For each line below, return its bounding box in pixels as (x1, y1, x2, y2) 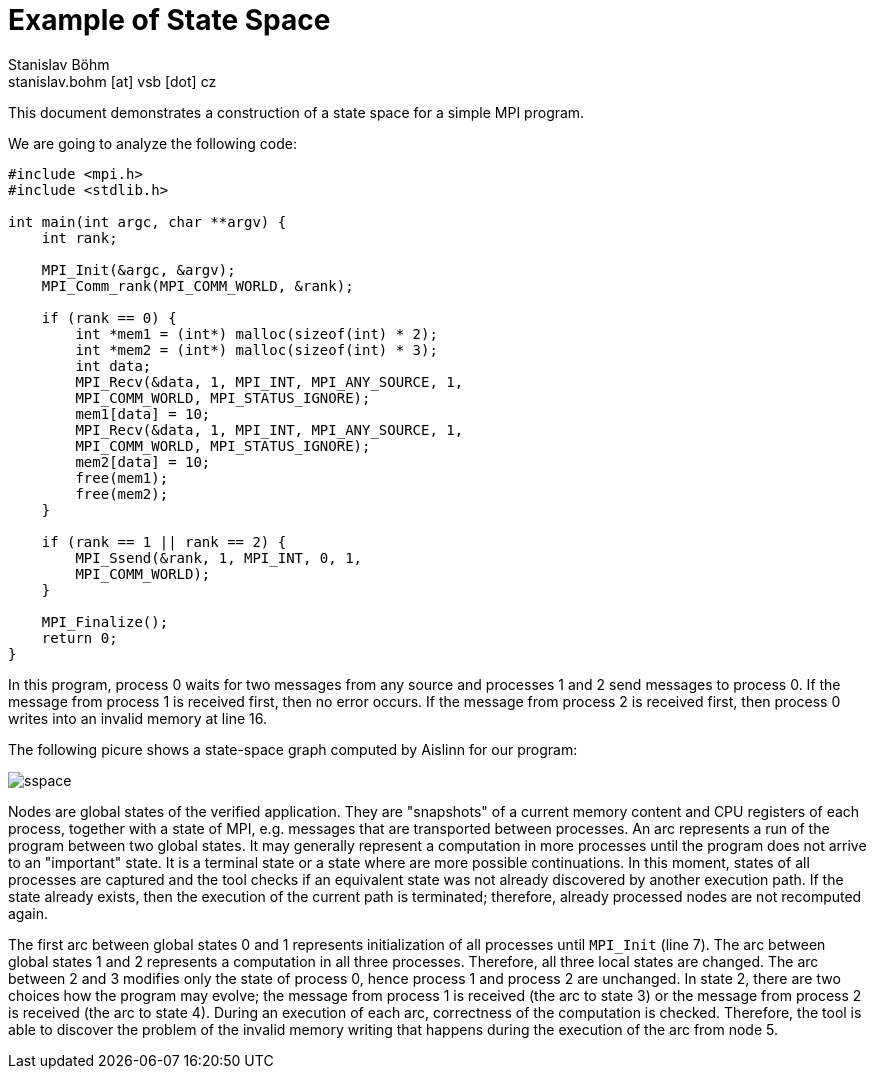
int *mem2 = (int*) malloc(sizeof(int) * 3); (75, 341, 438, 358)
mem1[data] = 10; (75, 405, 211, 422)
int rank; (41, 229, 118, 246)
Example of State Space (8, 3, 331, 37)
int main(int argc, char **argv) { (8, 213, 287, 230)
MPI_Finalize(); (41, 613, 169, 630)
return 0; (41, 629, 118, 646)
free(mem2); (75, 485, 169, 502)
